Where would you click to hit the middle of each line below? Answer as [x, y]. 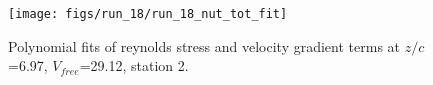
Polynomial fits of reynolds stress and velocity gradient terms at [204, 45]
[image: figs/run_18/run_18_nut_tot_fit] [148, 14]
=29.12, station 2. [134, 65]
